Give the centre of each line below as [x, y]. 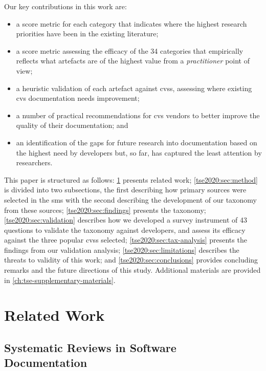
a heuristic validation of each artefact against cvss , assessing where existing [134, 88]
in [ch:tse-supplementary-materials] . [60, 280]
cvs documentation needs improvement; [78, 98]
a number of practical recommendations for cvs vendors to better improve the [138, 115]
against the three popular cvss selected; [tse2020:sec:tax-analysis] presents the [126, 240]
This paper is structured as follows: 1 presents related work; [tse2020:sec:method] [131, 179]
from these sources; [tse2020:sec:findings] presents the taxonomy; [105, 210]
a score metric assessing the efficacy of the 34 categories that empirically [130, 50]
